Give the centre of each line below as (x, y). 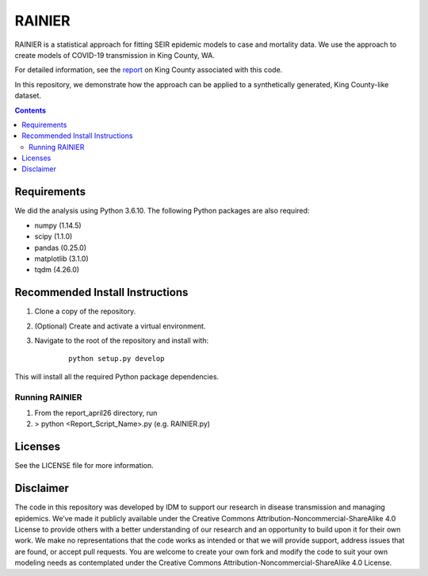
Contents (31, 110)
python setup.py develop (117, 359)
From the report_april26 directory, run (96, 413)
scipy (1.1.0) (53, 236)
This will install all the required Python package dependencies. (117, 376)
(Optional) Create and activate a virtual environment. (120, 326)
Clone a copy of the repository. (85, 311)
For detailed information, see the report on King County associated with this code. (149, 70)
